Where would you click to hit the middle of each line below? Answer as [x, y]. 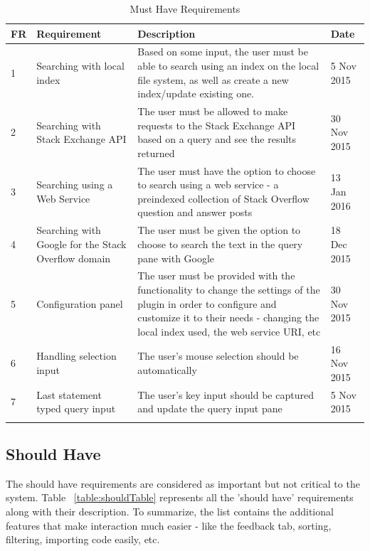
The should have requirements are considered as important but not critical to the [183, 483]
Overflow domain [74, 258]
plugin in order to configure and [207, 303]
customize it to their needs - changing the [228, 317]
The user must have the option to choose [227, 170]
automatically [167, 369]
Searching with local [80, 66]
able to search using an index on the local [228, 66]
